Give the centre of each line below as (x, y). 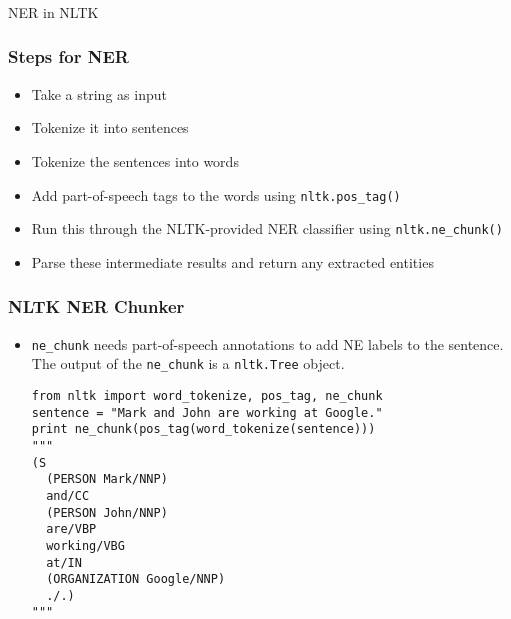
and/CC (68, 495)
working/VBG (85, 545)
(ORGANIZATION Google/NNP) (136, 579)
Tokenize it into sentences (110, 127)
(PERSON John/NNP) (107, 512)
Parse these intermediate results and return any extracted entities (232, 261)
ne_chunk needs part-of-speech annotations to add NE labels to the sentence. (267, 343)
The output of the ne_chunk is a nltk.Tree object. (188, 363)
